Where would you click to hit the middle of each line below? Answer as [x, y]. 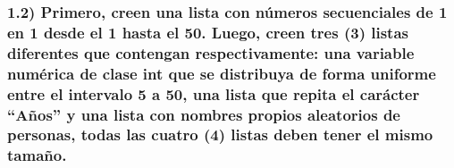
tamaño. [37, 155]
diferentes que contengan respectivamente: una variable [211, 52]
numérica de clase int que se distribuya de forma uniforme [222, 73]
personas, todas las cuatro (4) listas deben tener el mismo [220, 134]
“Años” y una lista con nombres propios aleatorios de [204, 114]
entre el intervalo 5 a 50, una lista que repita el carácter [214, 93]
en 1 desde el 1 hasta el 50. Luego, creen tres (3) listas [208, 32]
